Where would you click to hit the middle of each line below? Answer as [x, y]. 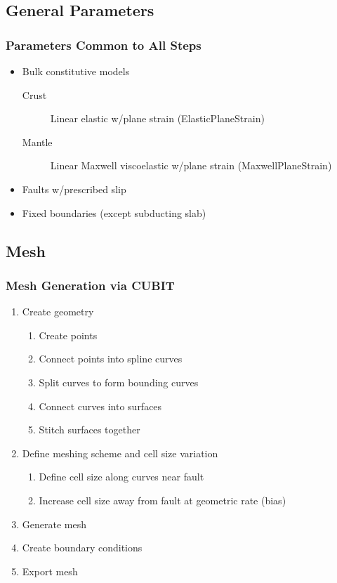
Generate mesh [54, 524]
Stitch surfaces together [90, 430]
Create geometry [58, 312]
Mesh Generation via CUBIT [90, 285]
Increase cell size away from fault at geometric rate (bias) [163, 500]
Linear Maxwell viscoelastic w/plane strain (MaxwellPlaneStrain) [191, 165]
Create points [68, 335]
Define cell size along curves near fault [121, 477]
